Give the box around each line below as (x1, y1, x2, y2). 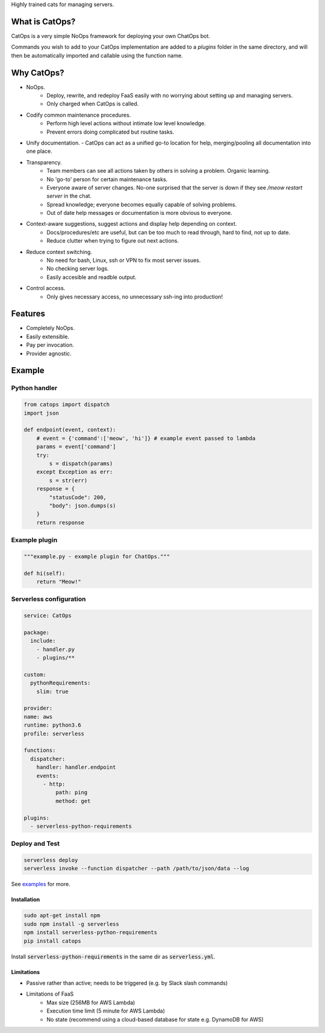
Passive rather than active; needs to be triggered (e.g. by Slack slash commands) (26, 979, 228, 987)
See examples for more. (11, 881, 70, 888)
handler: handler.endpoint (36, 764, 117, 771)
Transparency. (26, 158, 63, 166)
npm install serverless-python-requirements (23, 929, 158, 936)
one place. (26, 147, 52, 155)
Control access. (26, 285, 66, 292)
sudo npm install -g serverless (23, 920, 120, 927)
